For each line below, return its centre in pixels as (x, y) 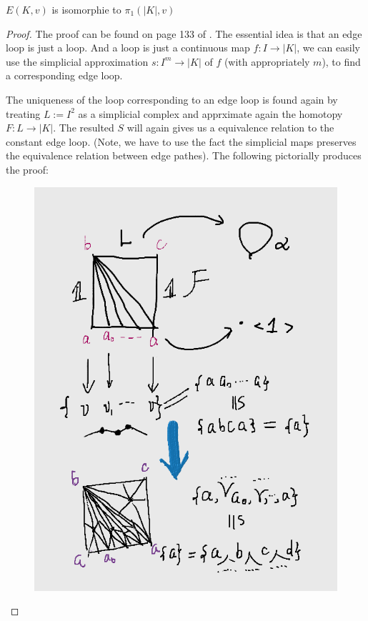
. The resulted (84, 128)
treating (23, 113)
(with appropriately (267, 61)
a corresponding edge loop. (64, 75)
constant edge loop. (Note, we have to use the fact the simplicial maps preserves (181, 141)
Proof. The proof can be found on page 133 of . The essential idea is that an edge (184, 33)
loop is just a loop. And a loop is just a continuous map (128, 48)
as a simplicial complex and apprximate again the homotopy (210, 113)
